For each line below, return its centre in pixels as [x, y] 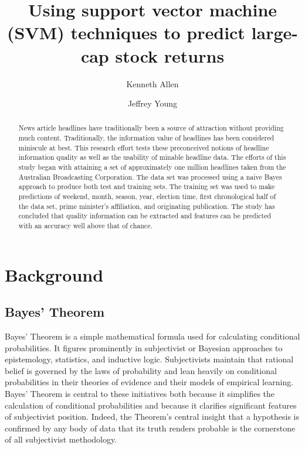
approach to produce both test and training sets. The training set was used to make [147, 186]
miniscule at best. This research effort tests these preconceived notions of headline [144, 147]
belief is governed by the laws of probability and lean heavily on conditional [141, 370]
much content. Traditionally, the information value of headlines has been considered [146, 138]
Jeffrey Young [152, 103]
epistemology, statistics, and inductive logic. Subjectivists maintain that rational [149, 359]
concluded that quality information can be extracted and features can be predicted [145, 216]
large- [275, 32]
